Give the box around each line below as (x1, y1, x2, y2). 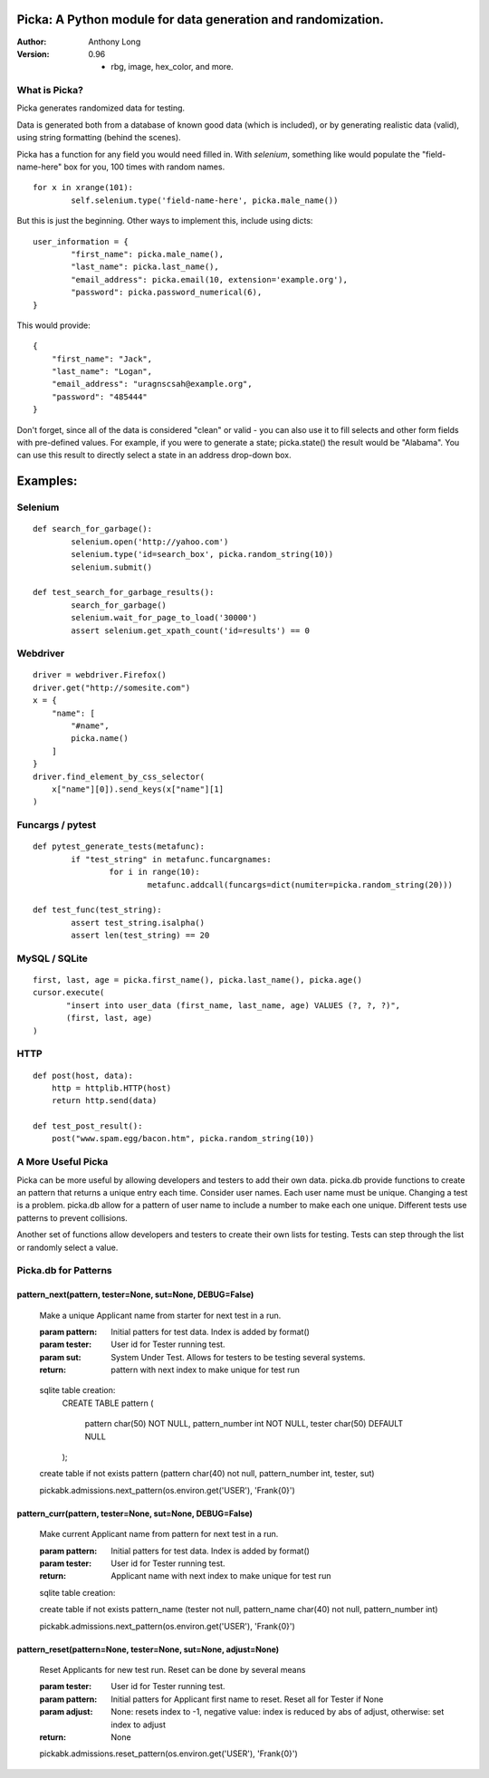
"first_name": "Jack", (51, 353, 153, 364)
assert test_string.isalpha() (71, 918, 206, 927)
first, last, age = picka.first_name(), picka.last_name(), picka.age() (33, 975, 362, 985)
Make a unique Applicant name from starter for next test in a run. (39, 1310, 282, 1321)
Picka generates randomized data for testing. (16, 102, 186, 113)
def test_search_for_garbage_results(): (33, 587, 215, 598)
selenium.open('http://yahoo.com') (71, 536, 229, 547)
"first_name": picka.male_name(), (71, 249, 225, 259)
